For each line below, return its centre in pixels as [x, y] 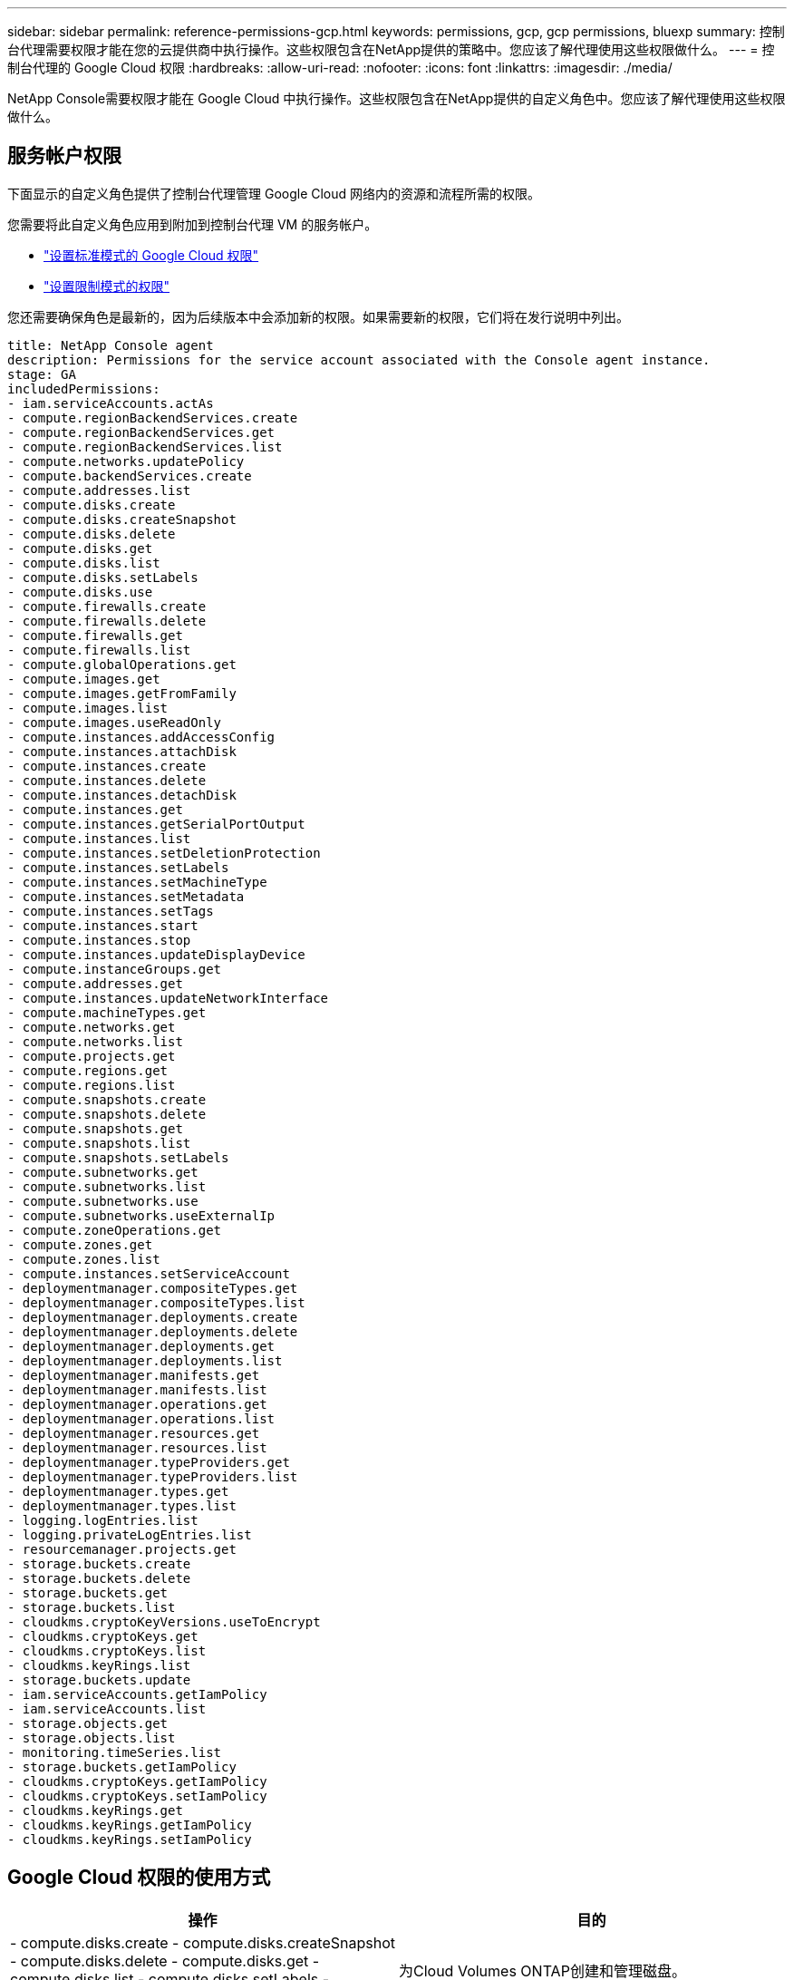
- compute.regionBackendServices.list [145, 446]
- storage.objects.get [88, 1723]
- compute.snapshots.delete [107, 1114]
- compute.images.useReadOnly [115, 722]
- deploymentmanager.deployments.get [141, 1346]
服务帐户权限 [64, 156]
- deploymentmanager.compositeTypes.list [156, 1302]
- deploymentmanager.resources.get [134, 1433]
